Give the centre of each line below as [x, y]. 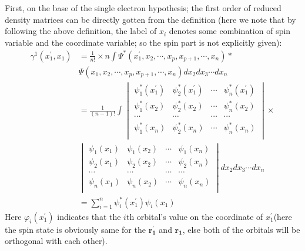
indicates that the [89, 216]
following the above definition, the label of [81, 31]
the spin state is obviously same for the [75, 229]
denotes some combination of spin [230, 31]
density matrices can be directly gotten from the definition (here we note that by [150, 19]
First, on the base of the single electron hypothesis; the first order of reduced [143, 8]
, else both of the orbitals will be [241, 229]
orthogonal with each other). [56, 241]
